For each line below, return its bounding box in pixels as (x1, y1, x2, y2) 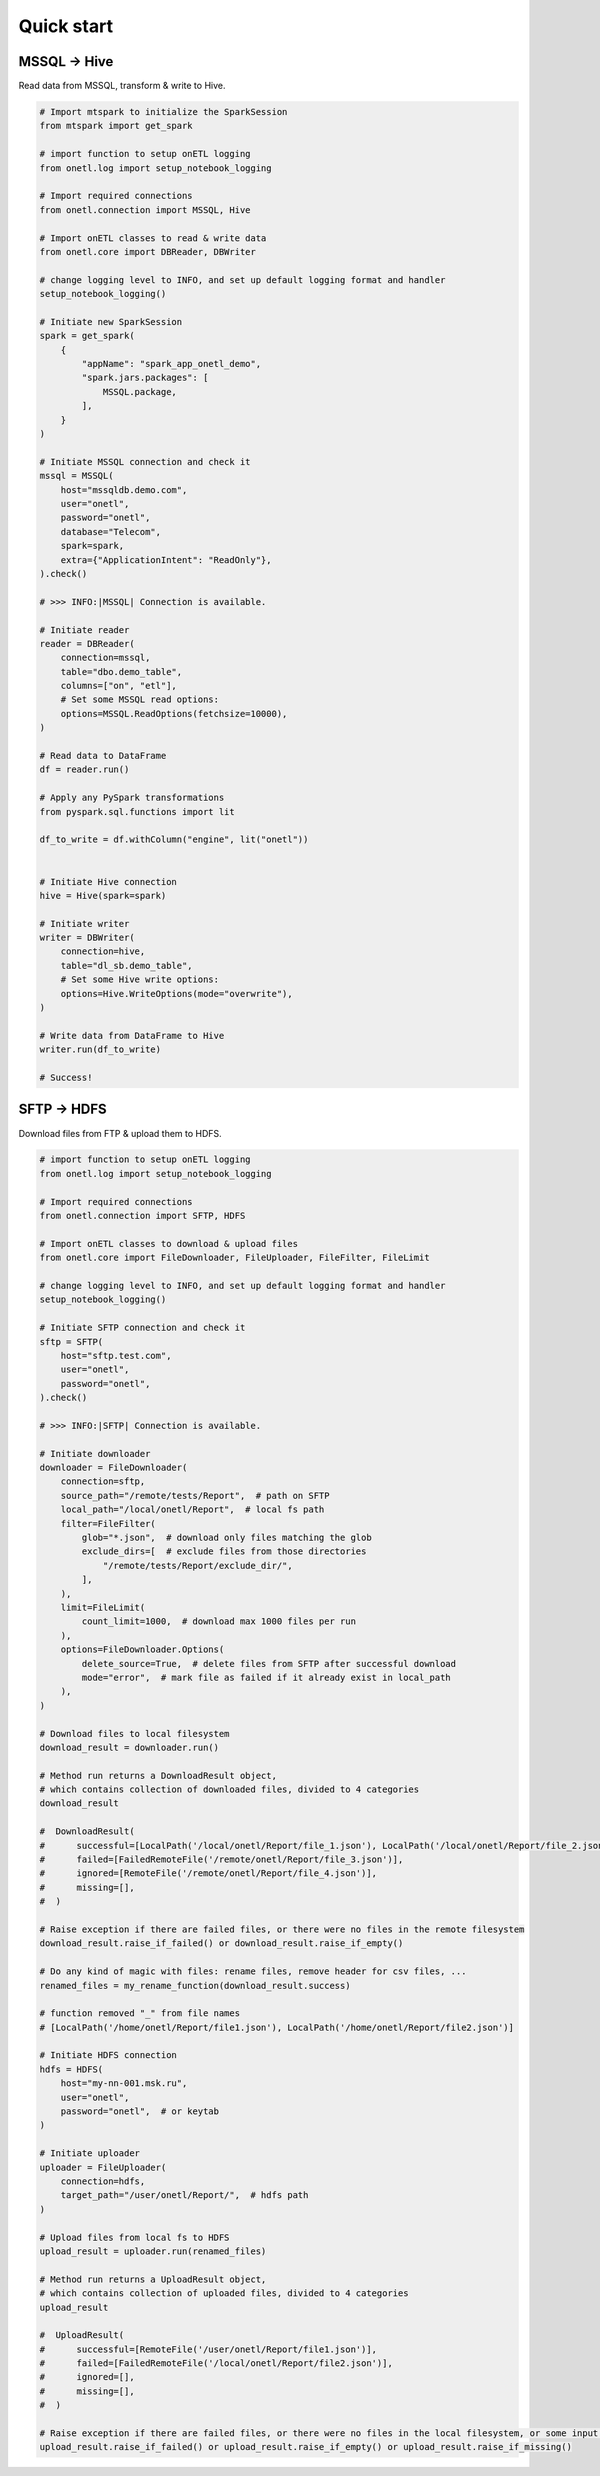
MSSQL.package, (102, 386, 177, 397)
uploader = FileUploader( (39, 2161, 167, 2173)
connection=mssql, (60, 652, 151, 664)
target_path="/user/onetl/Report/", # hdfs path (60, 2190, 309, 2201)
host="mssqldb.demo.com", (60, 484, 188, 495)
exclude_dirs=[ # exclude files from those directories (81, 1546, 367, 1557)
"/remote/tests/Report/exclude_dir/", (102, 1560, 294, 1571)
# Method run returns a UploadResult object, (39, 2273, 267, 2285)
